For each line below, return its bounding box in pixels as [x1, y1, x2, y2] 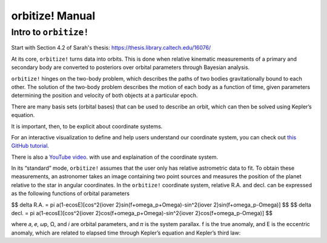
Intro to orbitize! [11, 27, 89, 38]
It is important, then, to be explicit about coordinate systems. [11, 122, 163, 130]
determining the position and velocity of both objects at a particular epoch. [11, 92, 198, 99]
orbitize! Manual [11, 9, 96, 22]
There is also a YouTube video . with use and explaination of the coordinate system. [11, 153, 218, 161]
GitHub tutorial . [11, 142, 50, 150]
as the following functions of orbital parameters [11, 190, 130, 197]
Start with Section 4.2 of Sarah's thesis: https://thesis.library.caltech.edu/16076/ [11, 44, 211, 52]
